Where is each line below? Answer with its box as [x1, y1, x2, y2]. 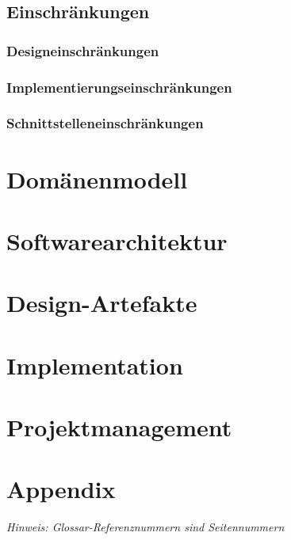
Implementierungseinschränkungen [6, 77, 232, 97]
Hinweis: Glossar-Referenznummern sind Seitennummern [6, 519, 285, 535]
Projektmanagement [6, 411, 232, 443]
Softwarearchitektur [6, 224, 228, 257]
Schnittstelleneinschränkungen [6, 113, 204, 133]
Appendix [6, 473, 116, 505]
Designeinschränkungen [6, 40, 159, 60]
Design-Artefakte [6, 287, 197, 319]
